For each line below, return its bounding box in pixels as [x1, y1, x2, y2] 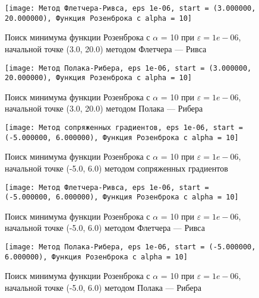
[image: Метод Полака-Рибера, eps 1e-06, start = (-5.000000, [5, 243, 256, 251]
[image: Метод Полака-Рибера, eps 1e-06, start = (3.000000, [5, 64, 252, 72]
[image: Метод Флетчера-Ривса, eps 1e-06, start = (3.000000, [5, 4, 256, 12]
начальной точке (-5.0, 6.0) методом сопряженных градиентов [5, 161, 228, 174]
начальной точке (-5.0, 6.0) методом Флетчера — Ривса [5, 221, 205, 234]
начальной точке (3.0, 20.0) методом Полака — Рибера [5, 102, 203, 115]
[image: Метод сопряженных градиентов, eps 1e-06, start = [5, 123, 243, 132]
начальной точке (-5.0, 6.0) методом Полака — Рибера [5, 281, 201, 293]
